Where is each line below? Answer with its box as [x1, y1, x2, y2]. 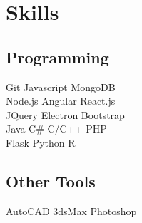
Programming [6, 46, 109, 68]
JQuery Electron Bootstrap [6, 107, 125, 122]
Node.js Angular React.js [6, 93, 116, 108]
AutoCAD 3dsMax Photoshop [6, 203, 137, 218]
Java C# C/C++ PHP [6, 121, 107, 136]
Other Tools [6, 170, 96, 192]
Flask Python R [6, 135, 76, 150]
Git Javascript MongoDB [6, 79, 116, 94]
